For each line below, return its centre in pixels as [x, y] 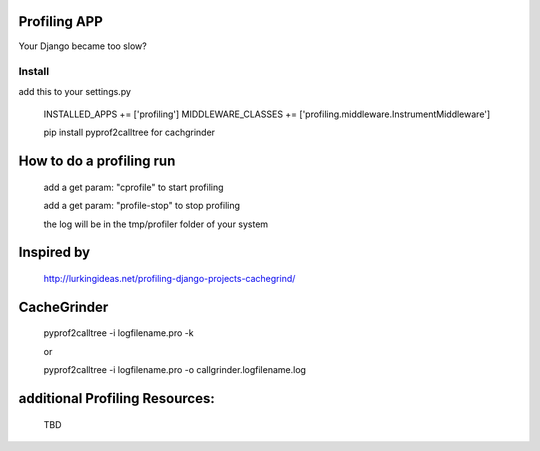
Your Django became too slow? [82, 46]
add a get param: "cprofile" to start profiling [133, 187]
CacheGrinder [63, 306]
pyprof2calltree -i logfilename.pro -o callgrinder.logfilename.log [175, 370]
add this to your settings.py [75, 91]
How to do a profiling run [97, 161]
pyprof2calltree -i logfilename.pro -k [118, 333]
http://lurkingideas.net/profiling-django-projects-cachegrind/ [169, 279]
